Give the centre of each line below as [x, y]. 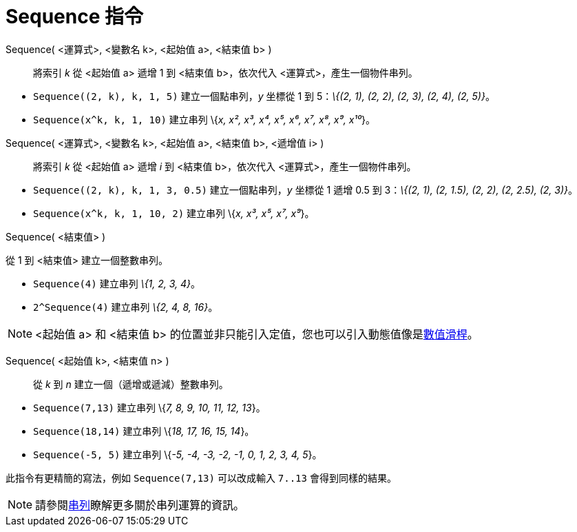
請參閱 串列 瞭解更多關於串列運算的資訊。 [140, 505]
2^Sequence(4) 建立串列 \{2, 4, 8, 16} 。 [126, 307]
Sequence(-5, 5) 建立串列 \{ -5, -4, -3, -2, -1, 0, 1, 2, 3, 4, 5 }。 [178, 454]
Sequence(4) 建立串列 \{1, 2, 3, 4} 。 [117, 283]
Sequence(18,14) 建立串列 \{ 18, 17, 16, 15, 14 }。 [144, 431]
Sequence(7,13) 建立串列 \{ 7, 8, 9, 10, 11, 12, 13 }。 [149, 407]
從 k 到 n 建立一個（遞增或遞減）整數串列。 [131, 384]
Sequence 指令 [74, 17]
